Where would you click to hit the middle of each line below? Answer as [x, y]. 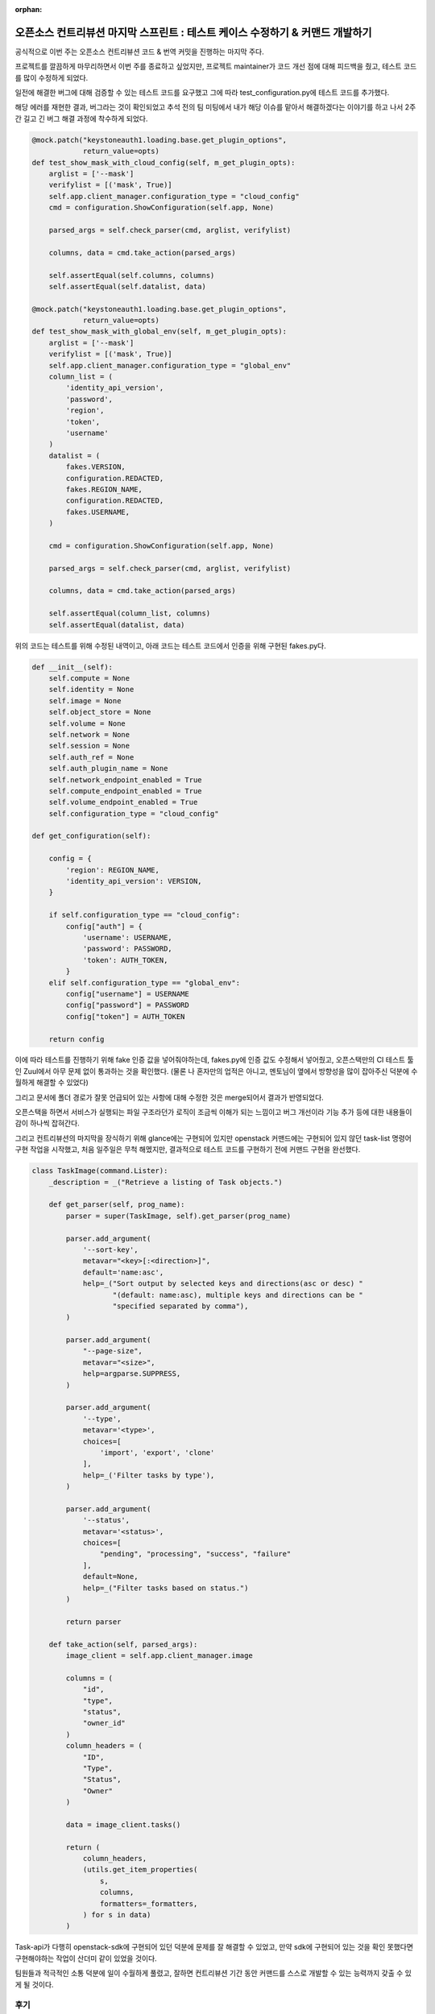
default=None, [110, 1577]
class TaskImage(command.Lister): [100, 1171]
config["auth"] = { [104, 926]
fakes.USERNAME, [98, 512]
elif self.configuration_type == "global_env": [145, 982]
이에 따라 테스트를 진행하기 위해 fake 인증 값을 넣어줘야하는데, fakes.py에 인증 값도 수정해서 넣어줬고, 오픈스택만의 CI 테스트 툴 [214, 1060]
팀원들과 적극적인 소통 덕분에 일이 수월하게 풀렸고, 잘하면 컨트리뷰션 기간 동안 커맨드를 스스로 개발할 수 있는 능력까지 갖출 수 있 [213, 1973]
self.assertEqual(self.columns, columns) [132, 275]
